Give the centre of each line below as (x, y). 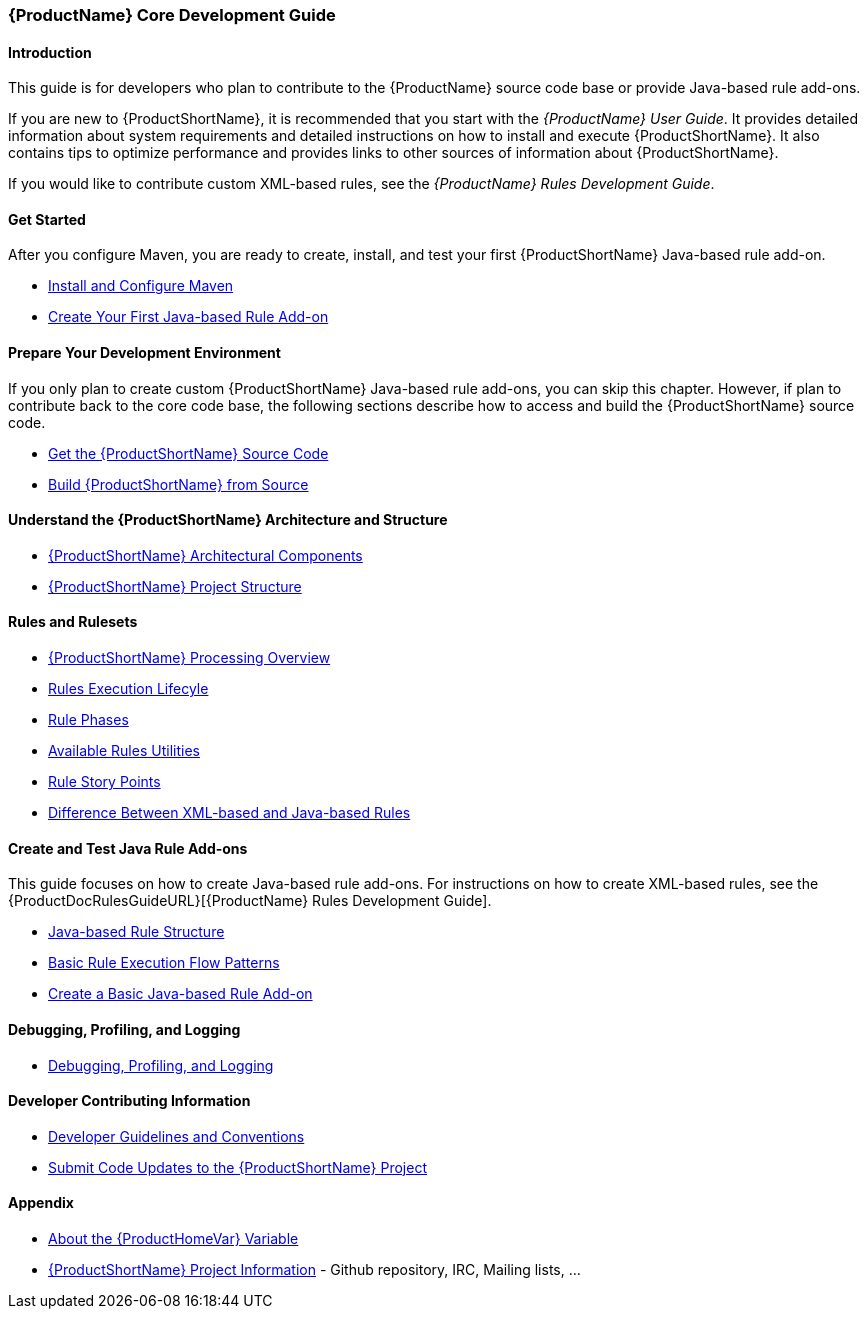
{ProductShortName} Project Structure (175, 586)
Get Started (47, 219)
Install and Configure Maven (141, 286)
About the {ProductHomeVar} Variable (173, 1238)
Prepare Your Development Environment (144, 353)
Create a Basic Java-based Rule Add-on (180, 994)
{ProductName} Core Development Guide (172, 15)
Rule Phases (88, 720)
